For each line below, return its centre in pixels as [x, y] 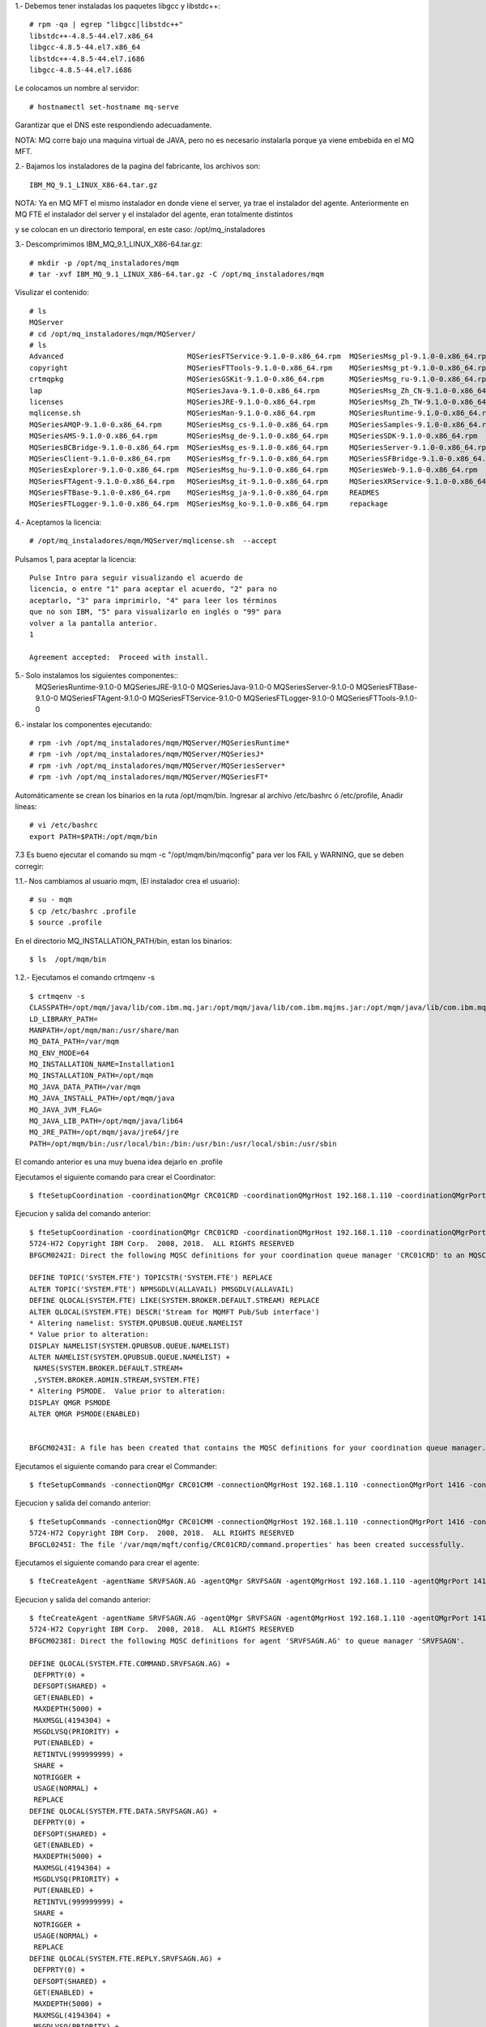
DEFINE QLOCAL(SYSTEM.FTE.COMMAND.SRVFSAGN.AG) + [130, 1663]
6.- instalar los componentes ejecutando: [83, 724]
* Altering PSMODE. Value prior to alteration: [128, 1391]
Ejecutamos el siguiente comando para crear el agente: [107, 1562]
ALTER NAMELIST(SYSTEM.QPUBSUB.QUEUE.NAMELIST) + [130, 1357]
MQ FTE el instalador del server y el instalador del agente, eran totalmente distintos [154, 214]
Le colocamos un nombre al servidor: [77, 88]
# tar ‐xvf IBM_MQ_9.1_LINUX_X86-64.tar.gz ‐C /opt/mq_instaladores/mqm [177, 274]
